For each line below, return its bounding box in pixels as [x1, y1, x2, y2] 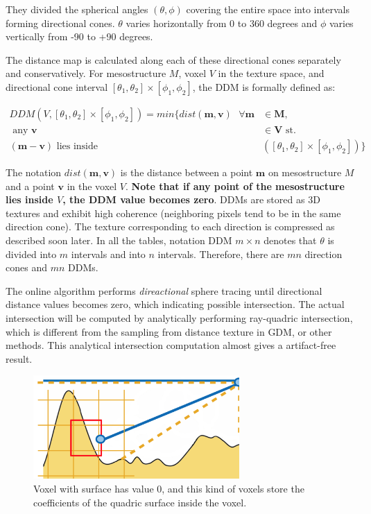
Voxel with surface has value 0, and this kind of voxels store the [33, 481, 304, 496]
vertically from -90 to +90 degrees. [6, 29, 153, 44]
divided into [6, 246, 57, 261]
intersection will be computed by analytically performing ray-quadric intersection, [6, 311, 353, 325]
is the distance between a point [120, 165, 253, 180]
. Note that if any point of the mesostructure [126, 178, 345, 193]
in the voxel [67, 178, 117, 193]
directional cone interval [6, 79, 108, 94]
